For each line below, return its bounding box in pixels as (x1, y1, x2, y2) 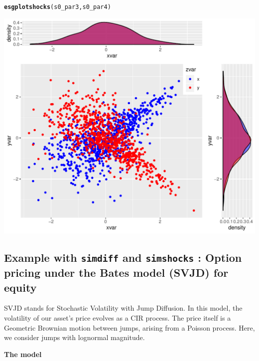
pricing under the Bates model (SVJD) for (4, 265, 229, 280)
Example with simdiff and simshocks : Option (4, 250, 242, 265)
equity (4, 279, 37, 295)
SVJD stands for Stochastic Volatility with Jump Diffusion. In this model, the (4, 303, 243, 313)
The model (4, 349, 42, 359)
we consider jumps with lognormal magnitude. (4, 332, 145, 343)
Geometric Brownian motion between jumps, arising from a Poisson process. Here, (4, 322, 255, 333)
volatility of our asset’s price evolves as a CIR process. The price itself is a (4, 313, 231, 323)
